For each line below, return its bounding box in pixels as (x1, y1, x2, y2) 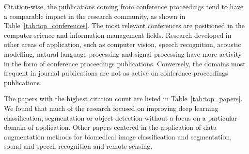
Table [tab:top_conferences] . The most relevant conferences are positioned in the (4, 20, 245, 31)
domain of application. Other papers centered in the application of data (4, 122, 217, 132)
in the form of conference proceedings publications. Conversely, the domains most (4, 58, 246, 68)
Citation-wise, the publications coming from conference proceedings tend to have (4, 1, 244, 11)
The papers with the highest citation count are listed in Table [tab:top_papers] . (4, 93, 243, 104)
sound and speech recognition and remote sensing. (4, 141, 153, 151)
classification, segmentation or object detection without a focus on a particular (4, 112, 237, 123)
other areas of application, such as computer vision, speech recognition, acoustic (4, 39, 241, 49)
